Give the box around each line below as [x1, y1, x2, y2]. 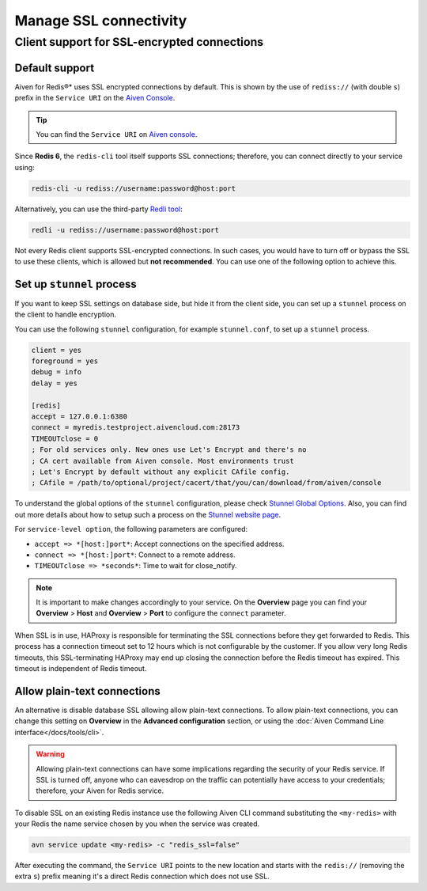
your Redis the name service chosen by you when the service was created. [14, 819, 260, 828]
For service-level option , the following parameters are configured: [14, 525, 248, 534]
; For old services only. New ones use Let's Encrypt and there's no [31, 445, 307, 454]
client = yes [31, 345, 82, 355]
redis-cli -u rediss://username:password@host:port [31, 184, 236, 193]
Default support [14, 61, 95, 74]
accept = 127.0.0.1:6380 [31, 412, 128, 421]
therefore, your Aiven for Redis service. [36, 786, 164, 795]
